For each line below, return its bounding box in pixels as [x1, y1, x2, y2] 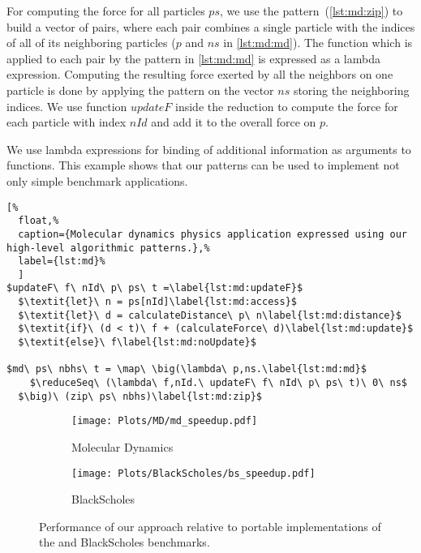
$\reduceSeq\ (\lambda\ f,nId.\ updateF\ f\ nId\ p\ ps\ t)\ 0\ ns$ [29, 377, 407, 389]
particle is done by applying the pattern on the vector [6, 81, 274, 98]
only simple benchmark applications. [6, 172, 188, 189]
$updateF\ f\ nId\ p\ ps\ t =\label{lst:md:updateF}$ [6, 282, 303, 294]
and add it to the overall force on [151, 114, 316, 131]
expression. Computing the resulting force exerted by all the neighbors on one [6, 66, 393, 83]
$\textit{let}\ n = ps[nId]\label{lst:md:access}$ [18, 296, 297, 308]
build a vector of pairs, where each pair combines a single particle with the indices [6, 18, 415, 35]
